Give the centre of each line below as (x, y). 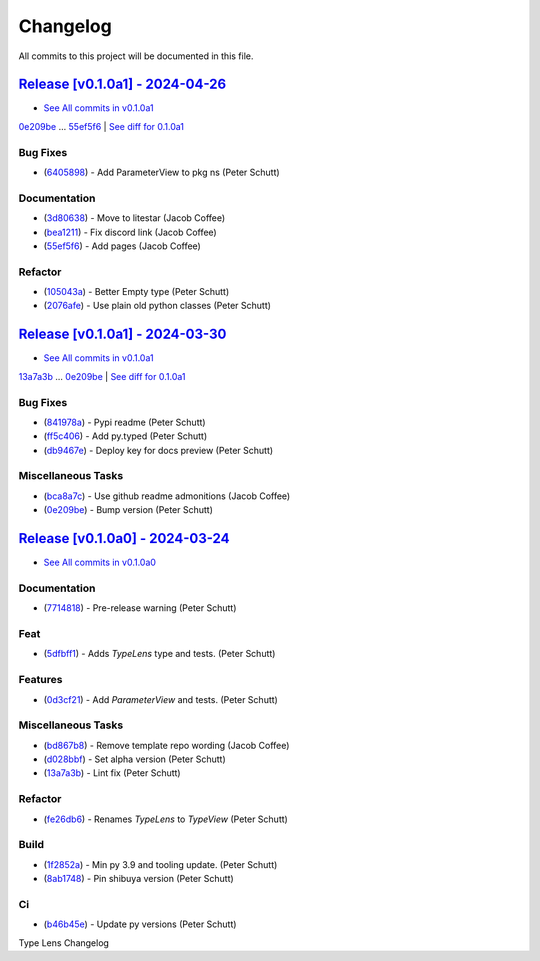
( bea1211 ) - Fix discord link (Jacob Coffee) (130, 232)
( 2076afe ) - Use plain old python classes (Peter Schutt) (157, 306)
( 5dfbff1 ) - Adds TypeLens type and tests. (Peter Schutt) (159, 654)
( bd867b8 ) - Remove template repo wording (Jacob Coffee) (166, 745)
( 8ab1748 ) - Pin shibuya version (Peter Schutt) (138, 879)
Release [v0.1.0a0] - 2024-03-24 (124, 538)
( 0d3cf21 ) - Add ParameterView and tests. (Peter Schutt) (161, 699)
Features (40, 680)
